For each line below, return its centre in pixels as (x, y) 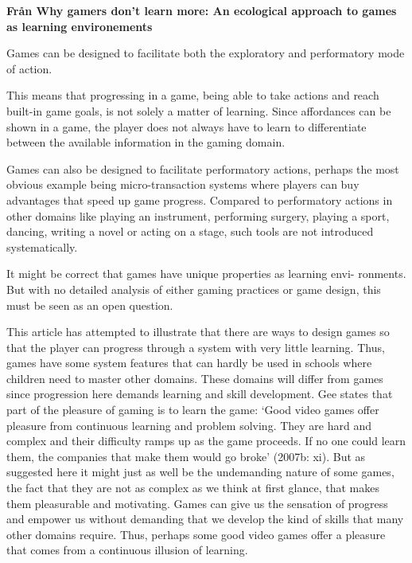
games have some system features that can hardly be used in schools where (189, 363)
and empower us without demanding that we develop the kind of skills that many (205, 519)
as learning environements (80, 26)
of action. (29, 68)
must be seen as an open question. (90, 305)
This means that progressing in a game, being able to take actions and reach (193, 95)
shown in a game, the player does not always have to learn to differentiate (187, 126)
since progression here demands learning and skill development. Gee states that (200, 394)
